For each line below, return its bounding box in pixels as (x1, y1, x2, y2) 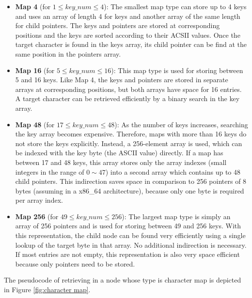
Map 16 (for (15, 65, 55, 75)
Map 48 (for (15, 119, 55, 129)
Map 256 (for (15, 211, 59, 221)
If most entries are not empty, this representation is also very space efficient (15, 249, 240, 259)
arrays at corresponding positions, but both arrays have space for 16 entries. (15, 84, 242, 94)
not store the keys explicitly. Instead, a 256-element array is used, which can (15, 138, 242, 148)
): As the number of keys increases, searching (114, 119, 248, 129)
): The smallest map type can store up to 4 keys (104, 1, 247, 11)
